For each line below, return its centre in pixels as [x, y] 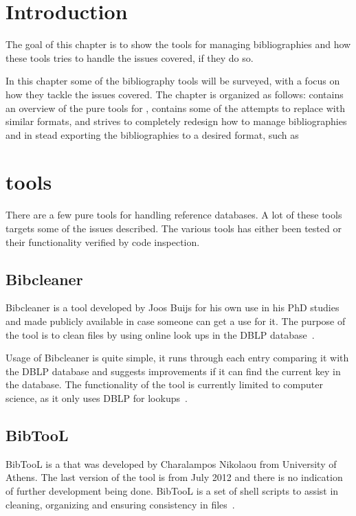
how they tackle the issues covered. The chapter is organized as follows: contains [175, 94]
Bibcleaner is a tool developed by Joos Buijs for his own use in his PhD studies [173, 307]
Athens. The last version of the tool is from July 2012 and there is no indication [174, 477]
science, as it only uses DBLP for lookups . [97, 397]
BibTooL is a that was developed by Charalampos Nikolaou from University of [171, 463]
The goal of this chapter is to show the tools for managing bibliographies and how [178, 44]
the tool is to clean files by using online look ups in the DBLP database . [160, 334]
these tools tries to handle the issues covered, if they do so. [130, 57]
